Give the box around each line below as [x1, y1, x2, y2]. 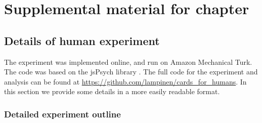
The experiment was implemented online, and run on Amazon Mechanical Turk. [4, 56, 252, 67]
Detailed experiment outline [4, 107, 121, 120]
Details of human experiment [4, 32, 160, 48]
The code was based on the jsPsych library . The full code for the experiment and [4, 66, 258, 77]
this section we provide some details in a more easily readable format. [4, 86, 220, 97]
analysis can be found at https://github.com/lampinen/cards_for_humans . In [4, 76, 247, 87]
